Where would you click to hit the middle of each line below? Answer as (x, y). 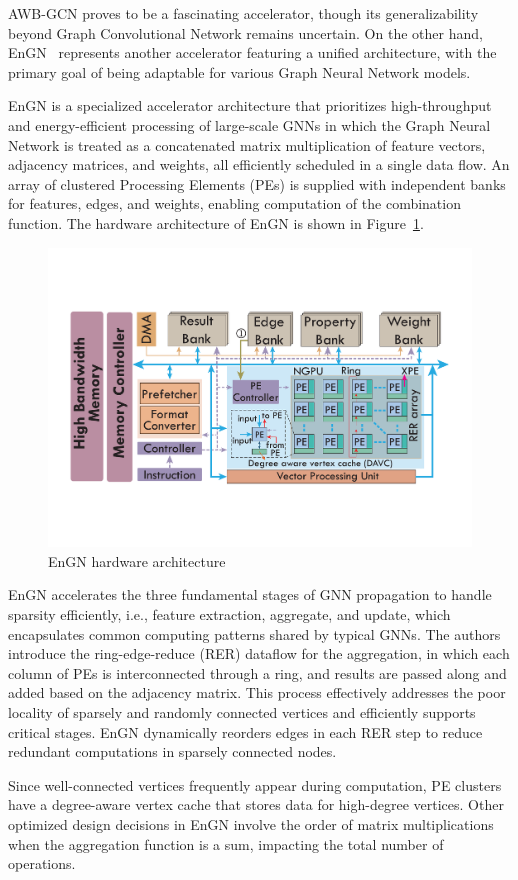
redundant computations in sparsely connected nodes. (172, 751)
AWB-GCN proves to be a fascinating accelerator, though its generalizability (243, 13)
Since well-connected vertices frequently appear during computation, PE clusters (255, 784)
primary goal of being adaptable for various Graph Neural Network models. (239, 71)
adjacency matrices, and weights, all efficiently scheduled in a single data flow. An (259, 164)
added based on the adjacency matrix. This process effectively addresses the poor (257, 692)
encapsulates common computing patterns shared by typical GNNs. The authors (254, 633)
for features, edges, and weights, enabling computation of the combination (234, 203)
